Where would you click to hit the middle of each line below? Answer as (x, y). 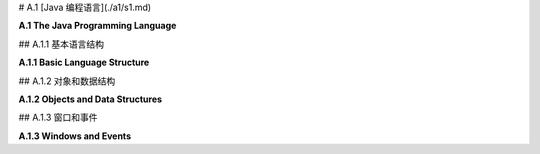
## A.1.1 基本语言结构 (61, 44)
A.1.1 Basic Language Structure (84, 62)
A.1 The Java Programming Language (97, 26)
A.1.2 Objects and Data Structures (90, 99)
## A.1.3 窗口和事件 (58, 117)
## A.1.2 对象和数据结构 (67, 81)
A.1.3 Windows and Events (75, 136)
